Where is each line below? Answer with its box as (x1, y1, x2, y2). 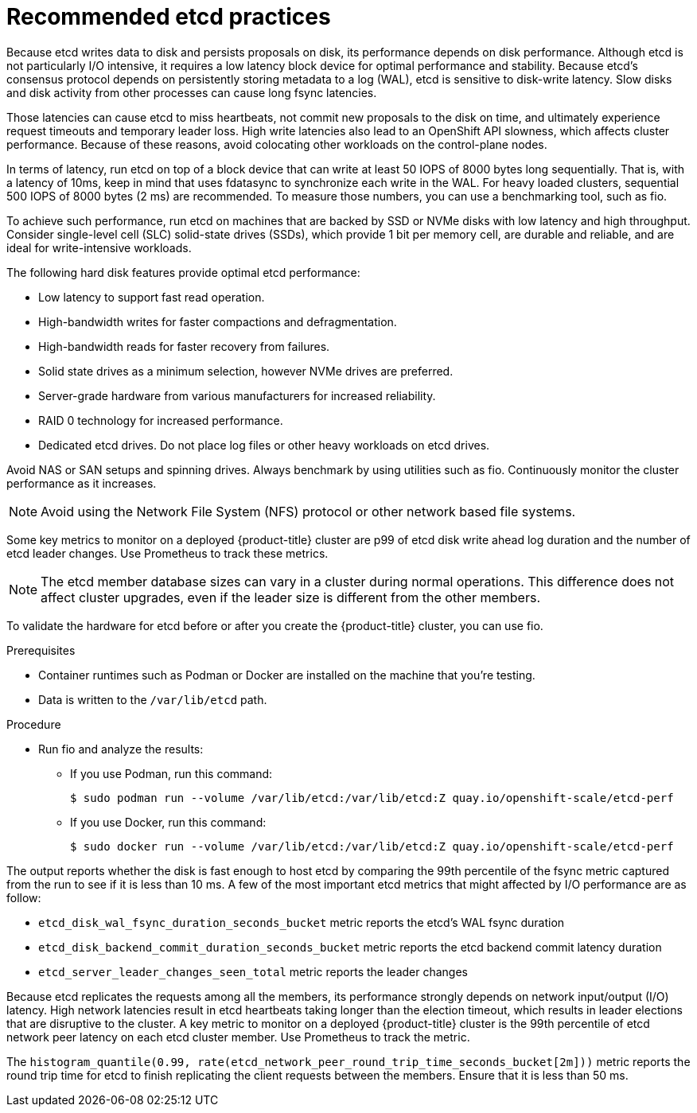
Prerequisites (6, 643, 76, 657)
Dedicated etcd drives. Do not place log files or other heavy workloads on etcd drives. (38, 438, 490, 452)
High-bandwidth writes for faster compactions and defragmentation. (38, 314, 397, 329)
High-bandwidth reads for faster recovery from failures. (38, 339, 330, 353)
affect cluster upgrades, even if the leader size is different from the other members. (41, 589, 541, 605)
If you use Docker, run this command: (70, 815, 267, 829)
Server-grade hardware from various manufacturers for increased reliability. (38, 388, 436, 403)
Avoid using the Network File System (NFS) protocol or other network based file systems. (41, 503, 576, 520)
